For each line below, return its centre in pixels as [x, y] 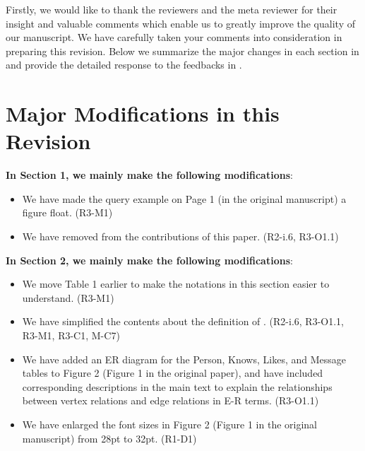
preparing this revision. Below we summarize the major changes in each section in [182, 51]
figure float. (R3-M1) [67, 212]
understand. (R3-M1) [68, 297]
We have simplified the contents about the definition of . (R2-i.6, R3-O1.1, [183, 321]
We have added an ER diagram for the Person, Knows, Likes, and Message [184, 359]
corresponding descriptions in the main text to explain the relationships [177, 386]
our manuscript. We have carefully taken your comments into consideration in [174, 37]
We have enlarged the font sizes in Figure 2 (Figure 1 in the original [169, 424]
